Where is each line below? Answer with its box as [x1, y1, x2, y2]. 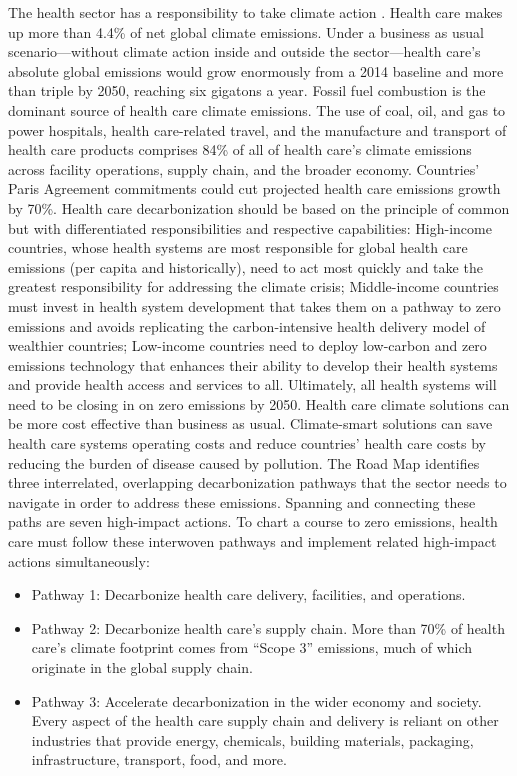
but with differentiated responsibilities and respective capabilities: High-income [8, 217, 492, 238]
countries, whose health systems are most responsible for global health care [8, 237, 468, 258]
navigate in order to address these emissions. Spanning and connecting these [8, 491, 476, 512]
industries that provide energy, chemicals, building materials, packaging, [31, 729, 474, 750]
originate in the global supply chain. [31, 657, 253, 677]
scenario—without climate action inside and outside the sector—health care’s [8, 41, 481, 62]
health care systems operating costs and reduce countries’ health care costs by [8, 433, 486, 454]
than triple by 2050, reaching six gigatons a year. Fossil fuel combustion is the [8, 80, 486, 101]
